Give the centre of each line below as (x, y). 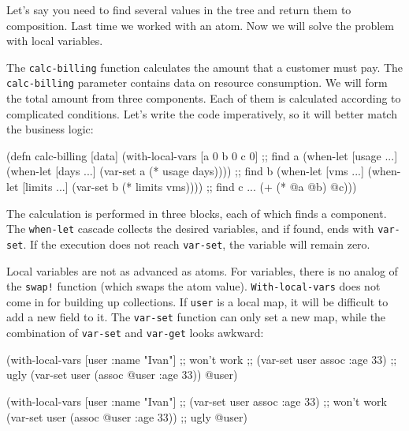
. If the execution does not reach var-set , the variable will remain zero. (197, 244)
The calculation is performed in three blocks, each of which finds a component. (197, 213)
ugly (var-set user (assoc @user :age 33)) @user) (122, 375)
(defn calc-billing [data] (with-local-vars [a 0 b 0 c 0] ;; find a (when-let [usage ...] (202, 155)
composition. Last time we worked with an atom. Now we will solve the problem (200, 25)
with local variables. (55, 41)
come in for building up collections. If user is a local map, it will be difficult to (197, 301)
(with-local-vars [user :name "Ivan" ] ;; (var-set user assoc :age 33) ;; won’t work (197, 401)
